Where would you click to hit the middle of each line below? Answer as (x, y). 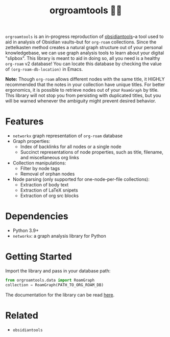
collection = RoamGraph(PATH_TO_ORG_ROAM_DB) (54, 285)
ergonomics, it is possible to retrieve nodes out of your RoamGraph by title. (82, 90)
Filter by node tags (40, 168)
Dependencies (37, 216)
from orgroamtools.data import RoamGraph (50, 280)
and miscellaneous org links (50, 158)
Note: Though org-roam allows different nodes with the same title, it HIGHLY (85, 79)
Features (25, 122)
